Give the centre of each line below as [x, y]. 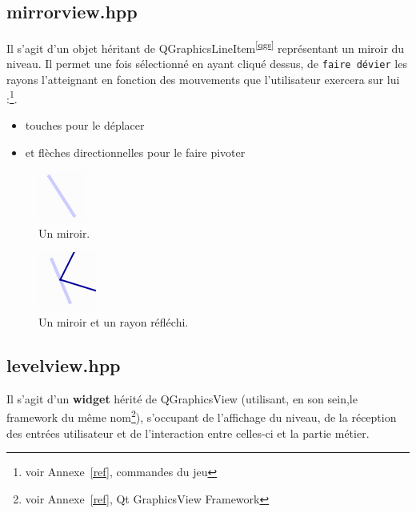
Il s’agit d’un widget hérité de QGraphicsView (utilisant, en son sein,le [182, 398]
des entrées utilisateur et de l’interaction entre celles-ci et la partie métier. [188, 433]
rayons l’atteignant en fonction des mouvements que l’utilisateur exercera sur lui [203, 80]
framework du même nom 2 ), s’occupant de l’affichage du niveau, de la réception [202, 416]
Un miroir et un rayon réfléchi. [114, 321]
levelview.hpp [64, 365]
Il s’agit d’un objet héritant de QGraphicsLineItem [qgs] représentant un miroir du [206, 47]
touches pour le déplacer [85, 124]
